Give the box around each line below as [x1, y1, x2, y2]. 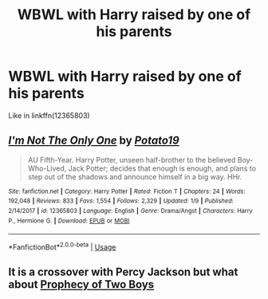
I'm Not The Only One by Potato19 [8, 134, 179, 148]
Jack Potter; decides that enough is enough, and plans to [68, 163, 257, 173]
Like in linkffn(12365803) [8, 110, 90, 120]
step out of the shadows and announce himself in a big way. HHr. [27, 171, 242, 181]
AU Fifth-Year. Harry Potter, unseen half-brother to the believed [27, 155, 236, 164]
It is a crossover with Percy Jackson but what [8, 266, 238, 279]
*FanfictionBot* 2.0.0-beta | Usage [8, 241, 116, 252]
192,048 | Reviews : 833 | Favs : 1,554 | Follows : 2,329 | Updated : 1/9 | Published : [8, 197, 234, 205]
